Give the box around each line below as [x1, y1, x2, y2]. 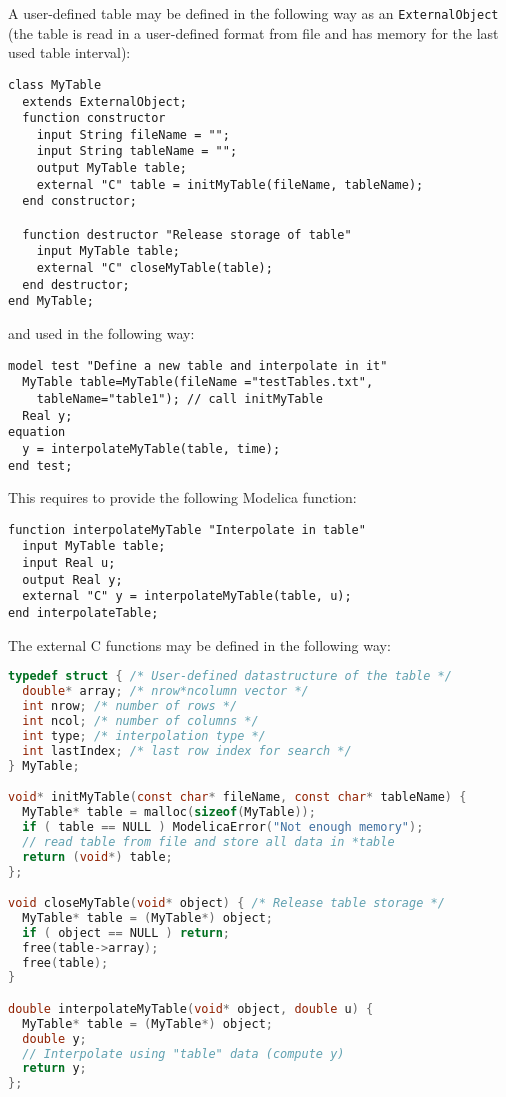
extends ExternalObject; [22, 94, 187, 109]
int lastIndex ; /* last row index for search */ [22, 743, 352, 758]
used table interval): [8, 42, 131, 63]
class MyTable [8, 77, 102, 92]
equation [8, 425, 66, 440]
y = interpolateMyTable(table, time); [22, 441, 281, 456]
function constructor [22, 111, 166, 126]
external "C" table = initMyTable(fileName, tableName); [36, 177, 424, 192]
